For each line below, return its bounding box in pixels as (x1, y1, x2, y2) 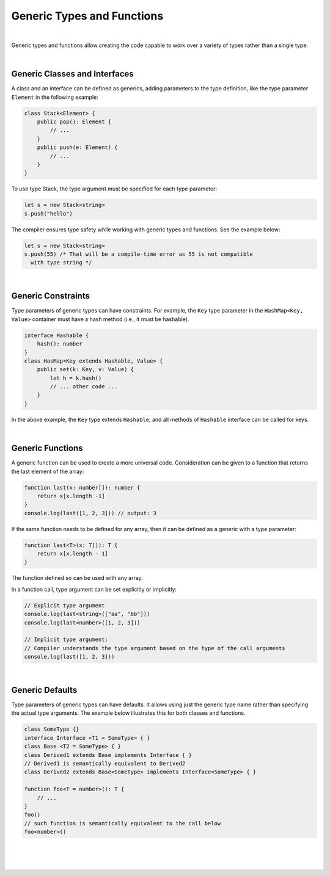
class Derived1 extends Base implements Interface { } (24, 751, 192, 758)
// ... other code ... (50, 383, 119, 390)
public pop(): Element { (37, 118, 112, 125)
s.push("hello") (24, 210, 73, 217)
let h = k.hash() (50, 374, 102, 382)
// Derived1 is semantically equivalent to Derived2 (24, 760, 186, 767)
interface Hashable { (24, 331, 89, 339)
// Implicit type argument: (24, 636, 108, 643)
